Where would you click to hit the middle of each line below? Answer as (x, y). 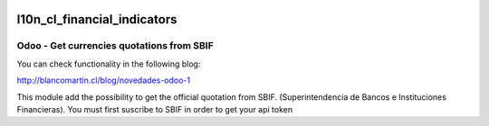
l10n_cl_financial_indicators (97, 19)
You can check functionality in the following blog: (109, 64)
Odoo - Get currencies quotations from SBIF (115, 46)
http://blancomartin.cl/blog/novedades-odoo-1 (103, 80)
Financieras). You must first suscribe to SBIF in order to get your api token (155, 109)
